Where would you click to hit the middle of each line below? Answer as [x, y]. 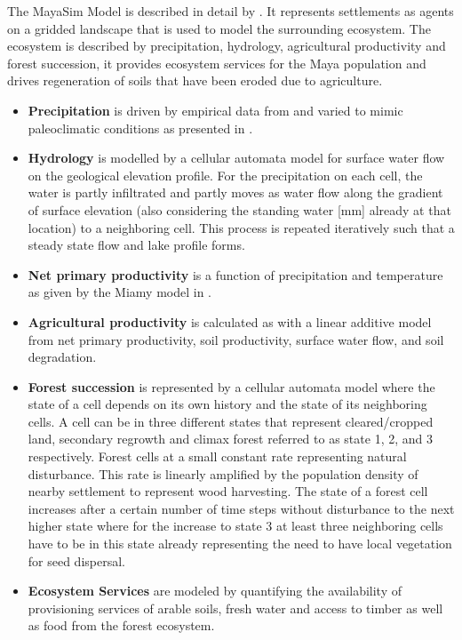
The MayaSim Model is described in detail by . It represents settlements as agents [231, 11]
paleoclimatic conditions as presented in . [140, 128]
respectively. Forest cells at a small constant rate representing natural [217, 456]
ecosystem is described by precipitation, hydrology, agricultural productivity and [227, 46]
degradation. [62, 357]
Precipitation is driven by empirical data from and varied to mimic [215, 110]
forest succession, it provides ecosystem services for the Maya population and [217, 63]
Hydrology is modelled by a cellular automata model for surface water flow [236, 158]
